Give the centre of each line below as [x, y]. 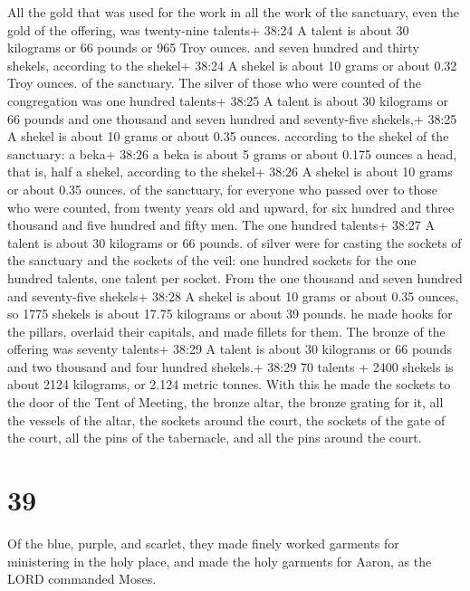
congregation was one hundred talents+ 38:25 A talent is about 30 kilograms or [228, 100]
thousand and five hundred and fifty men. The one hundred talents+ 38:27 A [221, 225]
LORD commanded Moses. [82, 579]
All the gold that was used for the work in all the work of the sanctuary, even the [233, 12]
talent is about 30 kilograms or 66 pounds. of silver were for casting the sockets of [235, 242]
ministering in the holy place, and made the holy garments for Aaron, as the [220, 561]
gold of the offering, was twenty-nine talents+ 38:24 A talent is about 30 [208, 29]
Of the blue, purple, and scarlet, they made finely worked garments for [203, 543]
